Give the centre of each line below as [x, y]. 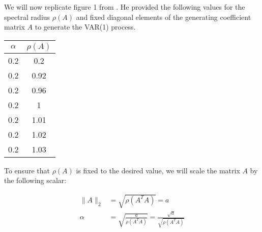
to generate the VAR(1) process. [85, 27]
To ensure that [27, 170]
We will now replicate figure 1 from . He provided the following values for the [125, 7]
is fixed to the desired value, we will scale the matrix [158, 170]
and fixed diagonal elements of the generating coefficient [164, 17]
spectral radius [27, 17]
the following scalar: [35, 180]
